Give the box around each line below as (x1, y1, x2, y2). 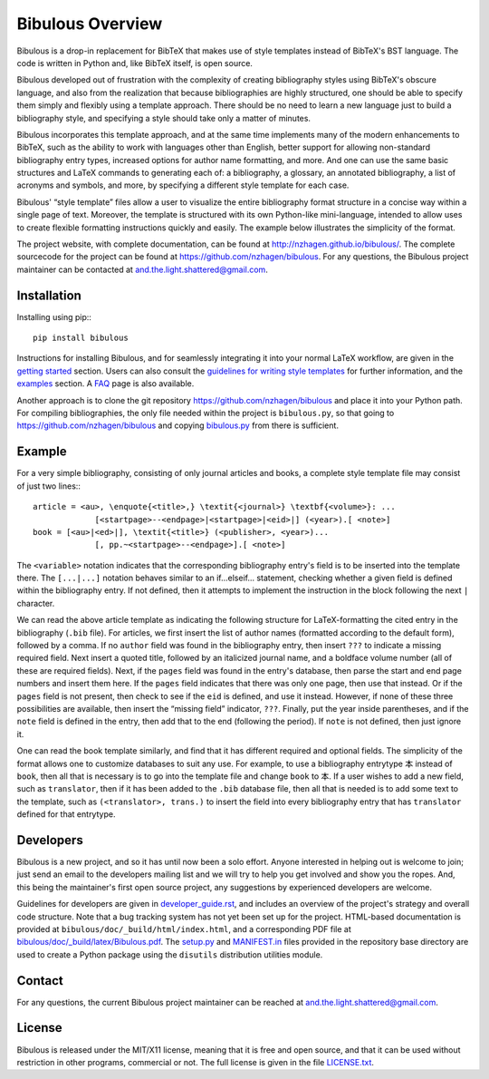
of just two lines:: (16, 481, 81, 491)
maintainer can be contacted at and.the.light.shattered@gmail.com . (16, 264, 269, 275)
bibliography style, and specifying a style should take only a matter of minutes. (16, 112, 312, 123)
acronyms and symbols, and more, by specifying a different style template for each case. (16, 180, 350, 190)
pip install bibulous (33, 333, 129, 344)
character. (16, 598, 55, 608)
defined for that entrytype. (16, 809, 116, 820)
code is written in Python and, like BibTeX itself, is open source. (16, 57, 254, 68)
